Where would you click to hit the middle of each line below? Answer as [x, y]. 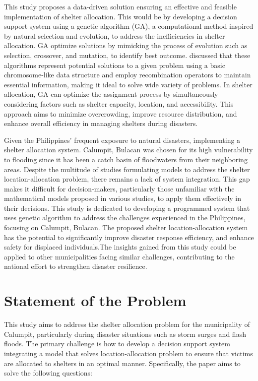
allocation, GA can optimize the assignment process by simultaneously [111, 94]
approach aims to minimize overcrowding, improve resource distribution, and [121, 113]
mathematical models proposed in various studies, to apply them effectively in [123, 198]
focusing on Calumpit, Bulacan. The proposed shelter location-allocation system [126, 227]
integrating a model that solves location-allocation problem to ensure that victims [129, 353]
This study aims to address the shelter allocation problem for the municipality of [127, 324]
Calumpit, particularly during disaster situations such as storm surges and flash [125, 334]
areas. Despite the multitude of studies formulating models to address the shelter [127, 169]
